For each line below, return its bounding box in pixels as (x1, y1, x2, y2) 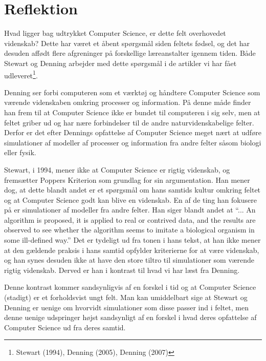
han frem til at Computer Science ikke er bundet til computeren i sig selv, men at (4, 107, 260, 117)
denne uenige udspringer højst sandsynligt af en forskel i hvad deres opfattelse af (4, 312, 257, 323)
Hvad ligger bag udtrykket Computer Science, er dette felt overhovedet (4, 28, 226, 38)
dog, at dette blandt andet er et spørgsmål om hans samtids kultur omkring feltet (4, 184, 261, 195)
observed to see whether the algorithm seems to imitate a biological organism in (4, 224, 255, 235)
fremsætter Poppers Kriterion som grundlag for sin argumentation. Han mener (4, 174, 250, 185)
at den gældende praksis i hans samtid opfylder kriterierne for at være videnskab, (4, 244, 259, 255)
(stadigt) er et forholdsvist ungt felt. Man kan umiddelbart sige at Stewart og (4, 292, 248, 303)
